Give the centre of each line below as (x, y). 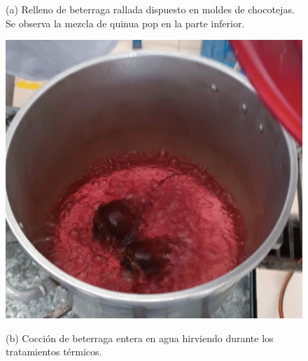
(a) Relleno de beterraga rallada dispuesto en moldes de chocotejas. (150, 9)
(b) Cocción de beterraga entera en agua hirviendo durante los (140, 338)
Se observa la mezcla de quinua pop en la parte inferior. (125, 23)
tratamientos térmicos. (54, 352)
